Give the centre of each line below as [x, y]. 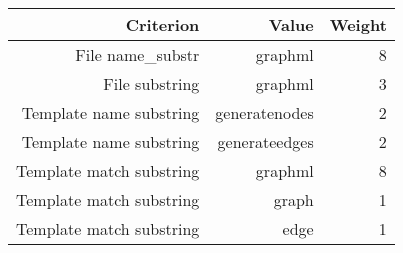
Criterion [162, 24]
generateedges [265, 141]
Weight [358, 24]
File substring [151, 83]
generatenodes [264, 112]
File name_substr [137, 54]
